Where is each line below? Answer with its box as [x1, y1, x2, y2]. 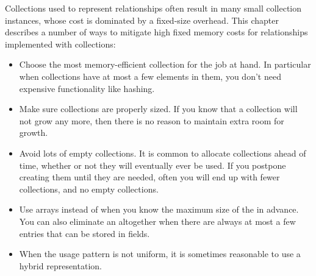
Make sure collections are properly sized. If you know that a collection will [19, 102, 298, 115]
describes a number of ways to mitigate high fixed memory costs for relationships [5, 26, 308, 38]
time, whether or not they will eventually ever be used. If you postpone [19, 158, 286, 171]
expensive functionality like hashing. [19, 82, 155, 94]
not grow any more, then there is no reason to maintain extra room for [19, 114, 284, 127]
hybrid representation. [19, 259, 102, 272]
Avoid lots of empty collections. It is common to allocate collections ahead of [19, 146, 306, 159]
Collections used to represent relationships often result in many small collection [5, 2, 302, 14]
